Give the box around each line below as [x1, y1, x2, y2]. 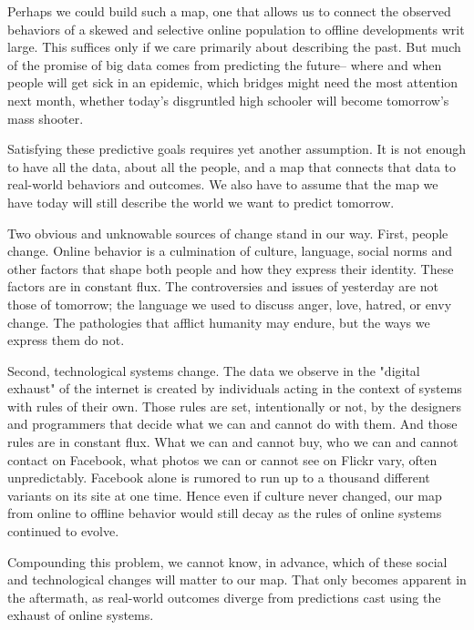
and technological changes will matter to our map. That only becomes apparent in [7, 570, 467, 589]
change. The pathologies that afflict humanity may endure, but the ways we [7, 312, 430, 331]
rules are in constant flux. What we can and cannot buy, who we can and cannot [7, 432, 459, 452]
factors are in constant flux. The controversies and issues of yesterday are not [7, 277, 438, 296]
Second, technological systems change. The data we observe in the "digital [7, 361, 420, 380]
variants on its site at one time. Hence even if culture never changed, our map [7, 485, 442, 504]
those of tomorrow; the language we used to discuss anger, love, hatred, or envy [7, 294, 452, 313]
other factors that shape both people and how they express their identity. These [7, 259, 454, 278]
